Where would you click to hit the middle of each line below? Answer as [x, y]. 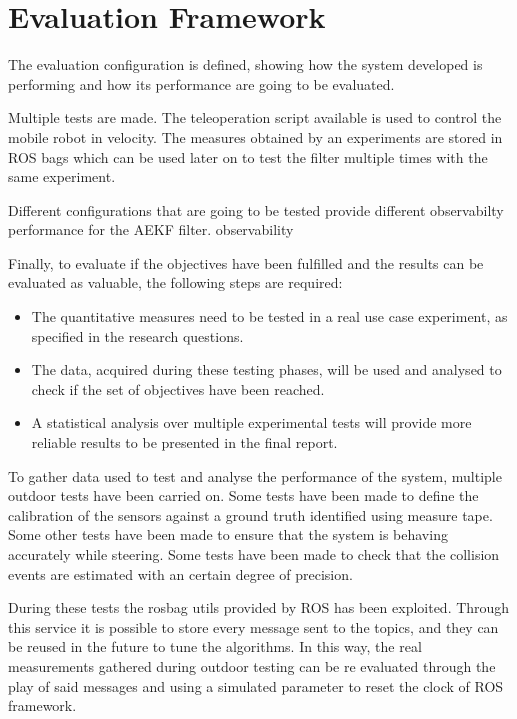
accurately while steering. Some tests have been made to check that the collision [254, 554]
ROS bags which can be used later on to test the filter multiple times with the [248, 156]
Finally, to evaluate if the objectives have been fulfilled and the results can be [246, 262]
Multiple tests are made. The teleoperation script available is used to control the [255, 117]
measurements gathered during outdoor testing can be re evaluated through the [252, 665]
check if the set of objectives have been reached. [178, 388]
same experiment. [62, 176]
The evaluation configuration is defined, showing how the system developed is [245, 64]
